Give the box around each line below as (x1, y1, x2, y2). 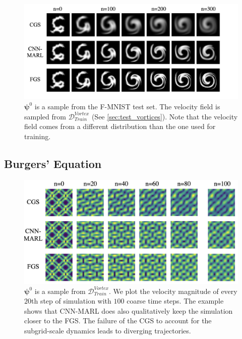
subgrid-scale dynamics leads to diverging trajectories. (24, 325, 191, 335)
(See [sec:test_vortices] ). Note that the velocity (91, 111, 238, 121)
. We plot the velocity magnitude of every (108, 285, 237, 296)
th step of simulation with (31, 295, 111, 306)
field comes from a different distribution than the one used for (24, 121, 216, 132)
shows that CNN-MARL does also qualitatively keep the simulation (24, 305, 233, 316)
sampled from (24, 111, 66, 121)
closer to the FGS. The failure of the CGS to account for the (24, 315, 212, 326)
